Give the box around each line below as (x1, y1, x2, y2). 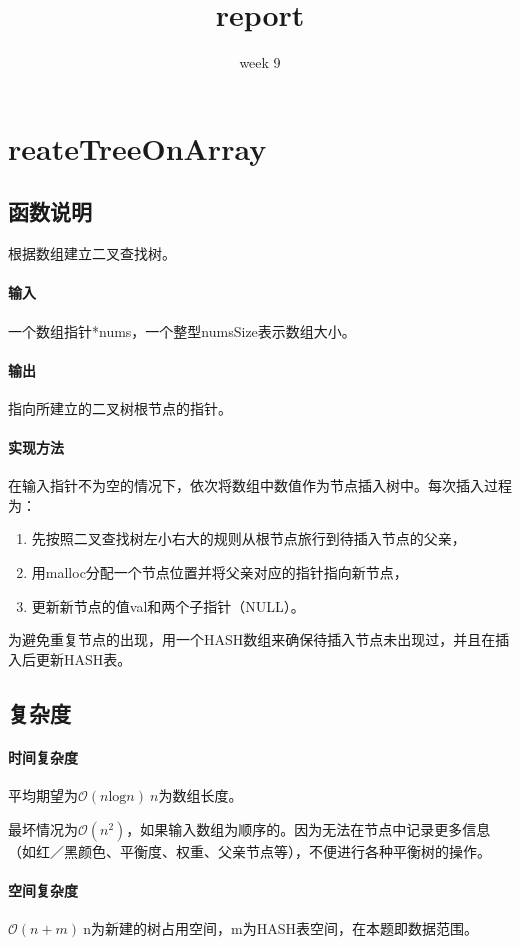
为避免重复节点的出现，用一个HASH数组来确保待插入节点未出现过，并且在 (8, 629, 496, 650)
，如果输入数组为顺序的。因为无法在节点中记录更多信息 (126, 818, 491, 839)
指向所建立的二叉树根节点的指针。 (8, 397, 232, 418)
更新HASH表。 (35, 648, 132, 669)
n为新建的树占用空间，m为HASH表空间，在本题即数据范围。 (83, 918, 478, 938)
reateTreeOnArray (8, 127, 267, 168)
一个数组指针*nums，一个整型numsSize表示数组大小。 (8, 320, 356, 341)
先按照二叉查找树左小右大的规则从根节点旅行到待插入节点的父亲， (31, 528, 466, 549)
